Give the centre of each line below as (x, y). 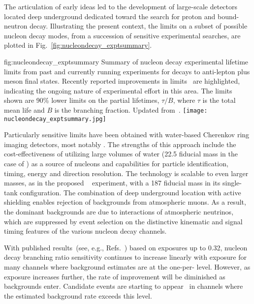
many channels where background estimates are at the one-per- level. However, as (127, 266)
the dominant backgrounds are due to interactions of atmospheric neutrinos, (119, 212)
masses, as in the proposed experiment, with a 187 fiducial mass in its (112, 183)
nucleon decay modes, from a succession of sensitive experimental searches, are (122, 35)
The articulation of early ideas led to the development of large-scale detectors (121, 6)
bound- (228, 16)
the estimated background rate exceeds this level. (78, 295)
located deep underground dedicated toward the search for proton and (110, 16)
